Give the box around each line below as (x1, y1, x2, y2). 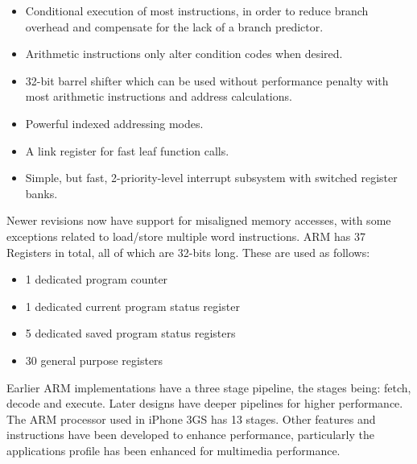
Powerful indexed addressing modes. (25, 114, 204, 131)
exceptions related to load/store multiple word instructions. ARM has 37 (6, 227, 366, 244)
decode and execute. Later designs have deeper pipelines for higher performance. (6, 395, 403, 412)
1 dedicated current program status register (25, 297, 240, 314)
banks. (25, 184, 58, 201)
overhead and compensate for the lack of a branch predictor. (25, 18, 324, 35)
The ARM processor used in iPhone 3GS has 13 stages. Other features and (6, 410, 376, 427)
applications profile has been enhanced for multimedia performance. (6, 441, 341, 458)
